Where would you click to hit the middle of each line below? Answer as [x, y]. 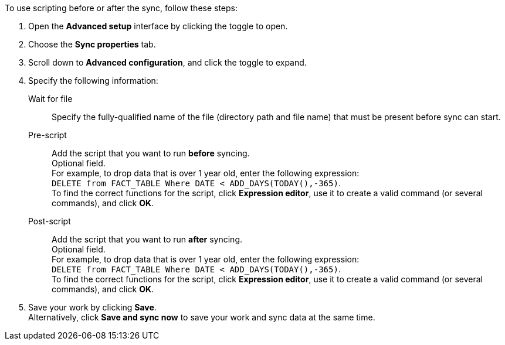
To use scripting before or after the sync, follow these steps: [121, 8]
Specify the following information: [93, 81]
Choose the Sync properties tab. [92, 44]
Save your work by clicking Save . [92, 307]
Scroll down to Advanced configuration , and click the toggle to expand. [167, 62]
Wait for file [50, 99]
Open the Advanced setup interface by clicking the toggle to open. [158, 26]
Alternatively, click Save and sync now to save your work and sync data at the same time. [202, 317]
